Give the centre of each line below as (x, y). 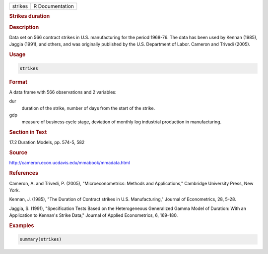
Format (18, 82)
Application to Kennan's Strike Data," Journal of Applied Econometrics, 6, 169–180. (94, 215)
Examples (22, 225)
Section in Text (28, 132)
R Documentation (54, 6)
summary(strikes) (41, 239)
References (24, 173)
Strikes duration (30, 16)
